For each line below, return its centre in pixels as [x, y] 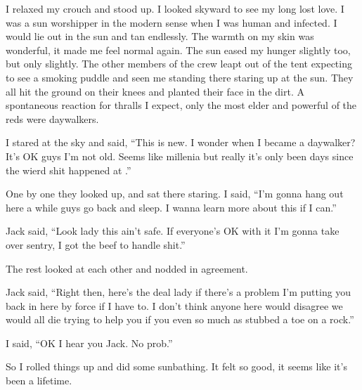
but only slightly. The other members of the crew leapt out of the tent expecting [179, 64]
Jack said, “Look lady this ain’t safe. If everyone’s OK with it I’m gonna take [173, 231]
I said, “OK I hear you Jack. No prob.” [89, 343]
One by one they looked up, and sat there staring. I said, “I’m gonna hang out [175, 194]
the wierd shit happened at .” [69, 170]
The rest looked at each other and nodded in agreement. [127, 268]
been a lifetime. [39, 381]
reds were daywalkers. [52, 118]
